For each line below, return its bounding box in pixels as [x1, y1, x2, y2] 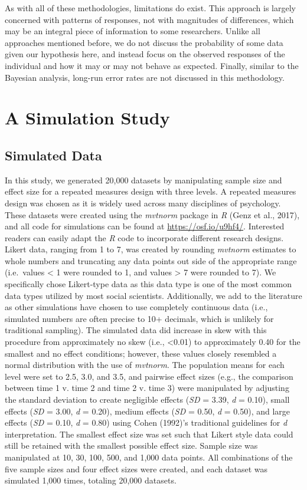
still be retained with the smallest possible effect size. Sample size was [5, 439, 258, 452]
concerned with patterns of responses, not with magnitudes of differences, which [5, 13, 294, 25]
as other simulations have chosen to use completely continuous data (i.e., [5, 301, 268, 313]
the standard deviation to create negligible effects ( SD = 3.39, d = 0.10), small [5, 393, 290, 406]
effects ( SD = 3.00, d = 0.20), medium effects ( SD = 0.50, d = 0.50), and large [5, 405, 290, 417]
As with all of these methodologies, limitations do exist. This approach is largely [5, 2, 296, 14]
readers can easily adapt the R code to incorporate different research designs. [5, 231, 284, 244]
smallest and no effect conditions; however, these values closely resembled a [5, 347, 277, 359]
